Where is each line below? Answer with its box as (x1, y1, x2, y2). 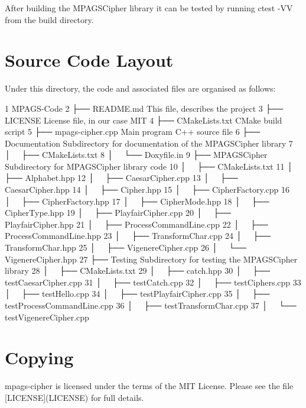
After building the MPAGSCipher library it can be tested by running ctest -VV (5, 2, 293, 14)
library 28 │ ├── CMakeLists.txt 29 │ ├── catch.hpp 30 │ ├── (5, 264, 271, 277)
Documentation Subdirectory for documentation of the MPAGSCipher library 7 (5, 137, 293, 149)
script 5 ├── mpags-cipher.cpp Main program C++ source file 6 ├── (5, 125, 261, 138)
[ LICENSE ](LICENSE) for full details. (5, 391, 144, 403)
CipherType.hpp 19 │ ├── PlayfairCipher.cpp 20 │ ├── (5, 206, 232, 219)
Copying (5, 345, 74, 370)
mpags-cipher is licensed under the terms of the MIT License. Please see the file (5, 380, 294, 392)
